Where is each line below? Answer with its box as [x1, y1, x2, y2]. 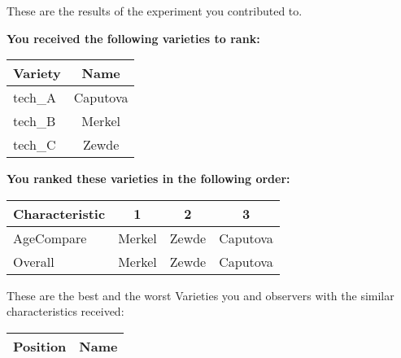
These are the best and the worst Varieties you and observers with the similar [7, 286, 394, 303]
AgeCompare [13, 228, 87, 247]
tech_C [13, 135, 56, 155]
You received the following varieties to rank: [7, 29, 260, 46]
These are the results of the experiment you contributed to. [7, 2, 303, 19]
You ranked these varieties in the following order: [7, 170, 290, 187]
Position [13, 336, 67, 356]
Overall [13, 251, 54, 271]
